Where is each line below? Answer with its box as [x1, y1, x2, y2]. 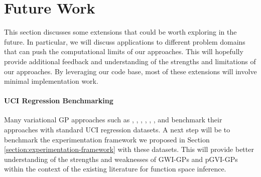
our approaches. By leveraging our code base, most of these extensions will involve [4, 66, 257, 76]
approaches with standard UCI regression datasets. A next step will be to [4, 124, 230, 135]
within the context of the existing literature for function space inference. [4, 163, 226, 174]
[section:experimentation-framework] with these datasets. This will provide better [4, 144, 254, 154]
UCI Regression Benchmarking [4, 95, 113, 106]
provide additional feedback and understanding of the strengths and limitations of [4, 56, 256, 66]
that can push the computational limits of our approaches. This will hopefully [4, 46, 243, 57]
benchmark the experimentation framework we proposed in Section [4, 134, 210, 144]
